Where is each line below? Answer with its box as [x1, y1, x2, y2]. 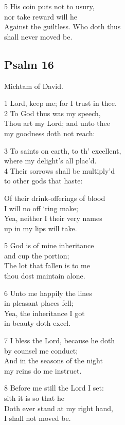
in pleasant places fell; [4, 298, 74, 308]
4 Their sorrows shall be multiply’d [4, 165, 115, 176]
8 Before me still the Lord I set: [4, 382, 104, 393]
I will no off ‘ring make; [4, 202, 78, 213]
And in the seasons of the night [4, 355, 103, 366]
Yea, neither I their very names [4, 213, 102, 224]
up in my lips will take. [4, 223, 77, 233]
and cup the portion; [4, 250, 69, 261]
